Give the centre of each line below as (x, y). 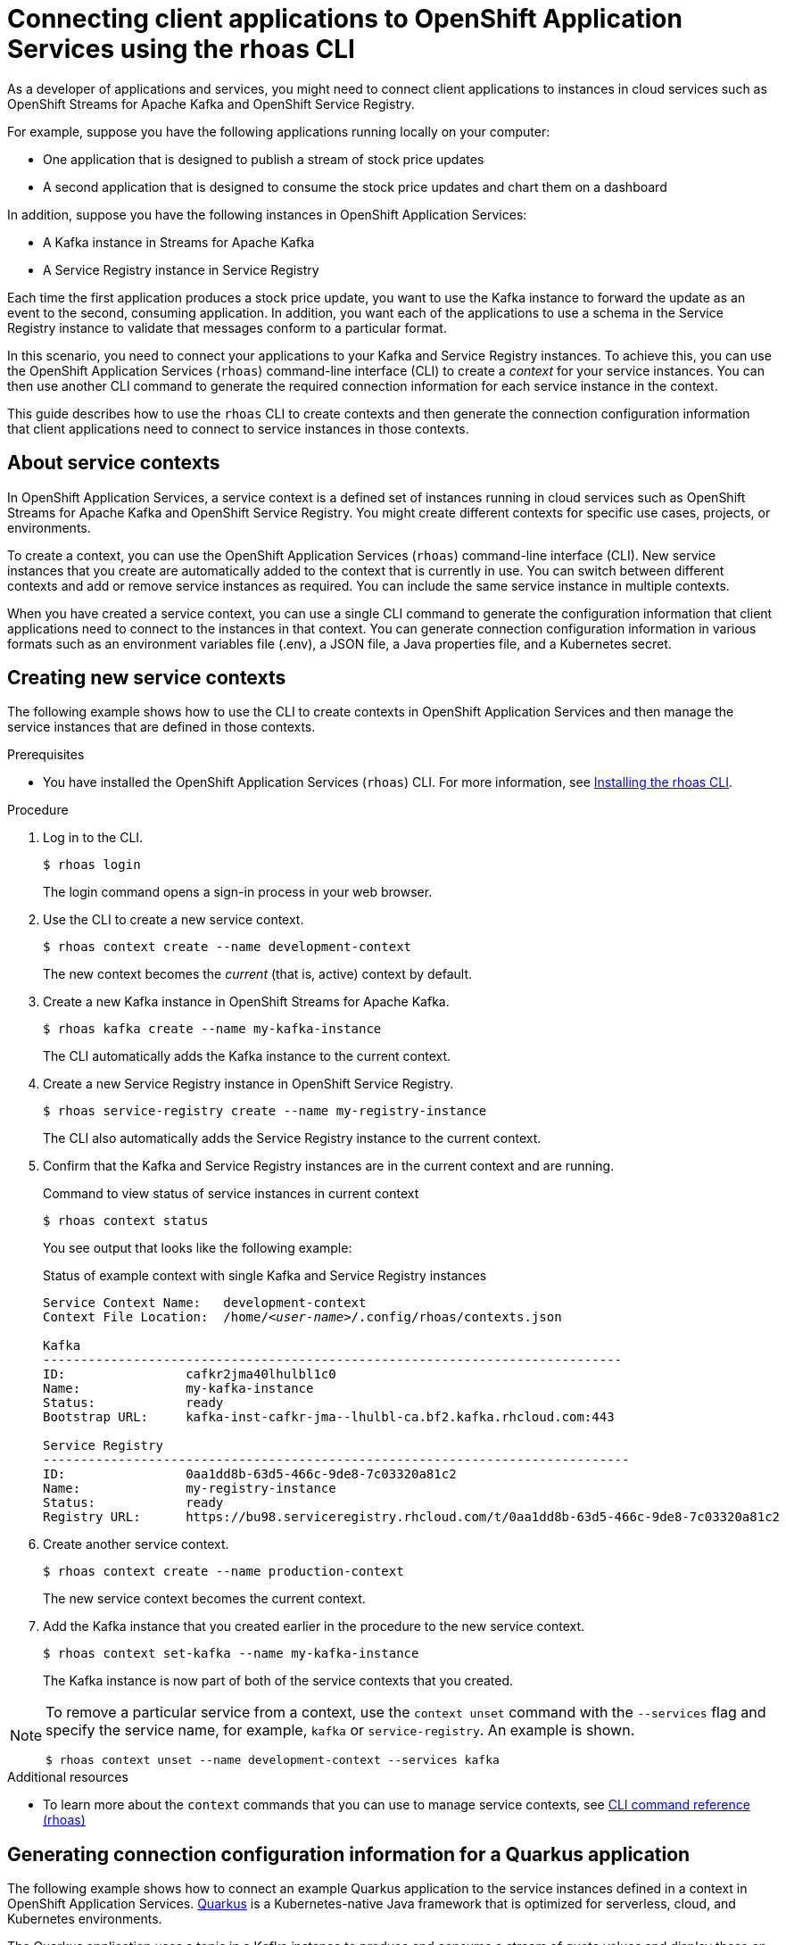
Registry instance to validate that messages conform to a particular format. (227, 327)
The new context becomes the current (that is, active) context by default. (258, 974)
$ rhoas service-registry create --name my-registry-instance (265, 1111)
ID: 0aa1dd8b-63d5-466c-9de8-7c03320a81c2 (250, 1474)
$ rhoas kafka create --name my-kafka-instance (212, 1029)
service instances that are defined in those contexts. (161, 727)
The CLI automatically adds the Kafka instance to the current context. (247, 1056)
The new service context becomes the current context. (204, 1599)
